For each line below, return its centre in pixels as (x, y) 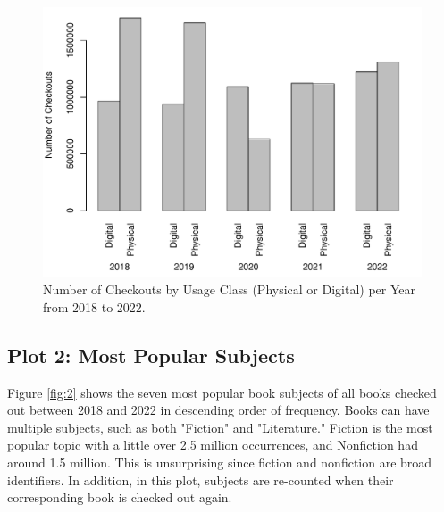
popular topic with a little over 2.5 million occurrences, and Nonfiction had (213, 445)
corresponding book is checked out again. (120, 497)
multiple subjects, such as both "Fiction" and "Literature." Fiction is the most (220, 427)
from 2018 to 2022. (94, 306)
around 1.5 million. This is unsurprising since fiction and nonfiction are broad (220, 462)
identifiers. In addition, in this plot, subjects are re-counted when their (201, 479)
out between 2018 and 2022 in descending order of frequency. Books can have (218, 410)
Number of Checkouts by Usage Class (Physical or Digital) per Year (230, 289)
